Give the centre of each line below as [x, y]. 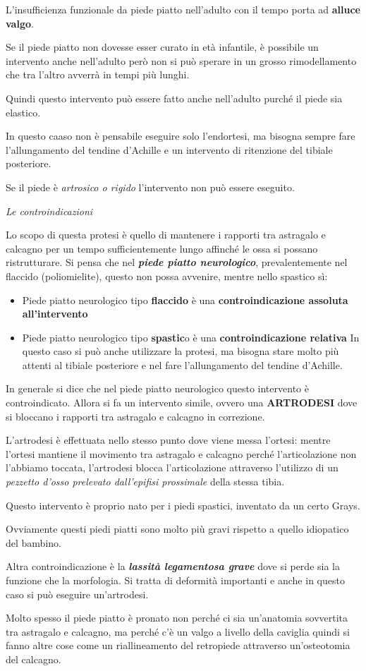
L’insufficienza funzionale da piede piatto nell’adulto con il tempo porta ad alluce [183, 9]
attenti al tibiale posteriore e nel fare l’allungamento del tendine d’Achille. [182, 364]
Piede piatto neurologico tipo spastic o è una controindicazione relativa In [191, 337]
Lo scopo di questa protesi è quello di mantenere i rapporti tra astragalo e [166, 235]
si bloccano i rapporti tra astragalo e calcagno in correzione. [135, 416]
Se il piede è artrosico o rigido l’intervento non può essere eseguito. [150, 187]
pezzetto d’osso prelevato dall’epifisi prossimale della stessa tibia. [145, 482]
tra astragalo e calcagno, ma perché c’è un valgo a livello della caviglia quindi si [178, 631]
